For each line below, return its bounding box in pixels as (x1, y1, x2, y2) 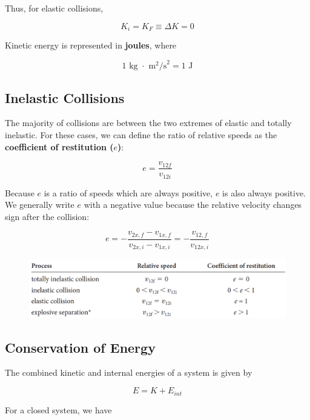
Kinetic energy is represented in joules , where (5, 39, 177, 52)
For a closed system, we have (5, 403, 112, 416)
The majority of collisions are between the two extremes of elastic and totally (5, 116, 292, 129)
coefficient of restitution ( (5, 140, 114, 153)
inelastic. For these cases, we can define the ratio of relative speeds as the (5, 128, 277, 141)
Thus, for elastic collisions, (5, 2, 104, 14)
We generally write (5, 198, 74, 211)
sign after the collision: (5, 210, 90, 222)
